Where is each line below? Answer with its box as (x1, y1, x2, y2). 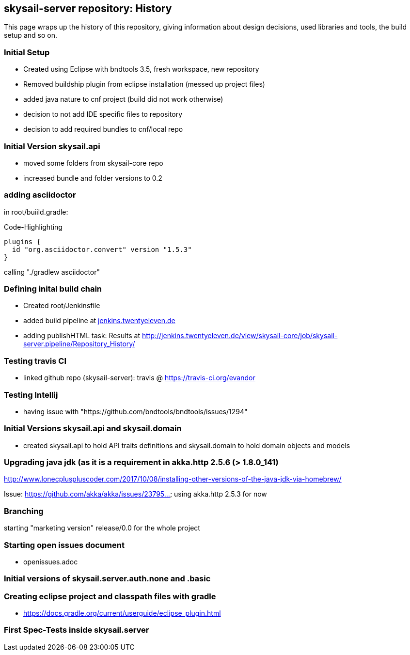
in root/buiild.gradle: (4, 207, 68, 216)
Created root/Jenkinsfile (23, 301, 100, 310)
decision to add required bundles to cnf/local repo (23, 125, 183, 134)
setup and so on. (4, 31, 57, 40)
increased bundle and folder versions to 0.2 (23, 173, 162, 182)
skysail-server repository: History (4, 2, 172, 15)
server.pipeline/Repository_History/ (23, 340, 135, 348)
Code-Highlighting (4, 222, 63, 231)
